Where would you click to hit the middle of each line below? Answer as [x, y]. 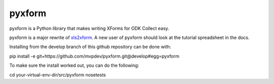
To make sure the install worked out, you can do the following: [74, 65]
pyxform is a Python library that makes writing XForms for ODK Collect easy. [89, 28]
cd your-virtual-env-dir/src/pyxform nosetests [58, 75]
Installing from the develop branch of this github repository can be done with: [90, 47]
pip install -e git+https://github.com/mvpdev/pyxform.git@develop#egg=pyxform [94, 56]
